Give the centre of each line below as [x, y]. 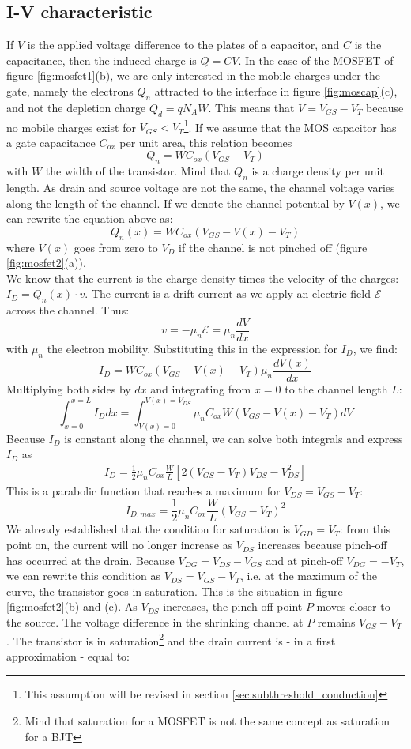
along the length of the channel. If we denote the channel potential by [175, 203]
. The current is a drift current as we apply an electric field [228, 294]
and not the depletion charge [76, 107]
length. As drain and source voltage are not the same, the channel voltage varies [201, 188]
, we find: [375, 348]
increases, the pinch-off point [233, 606]
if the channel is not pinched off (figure [273, 247]
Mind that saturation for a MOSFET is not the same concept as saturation [207, 721]
